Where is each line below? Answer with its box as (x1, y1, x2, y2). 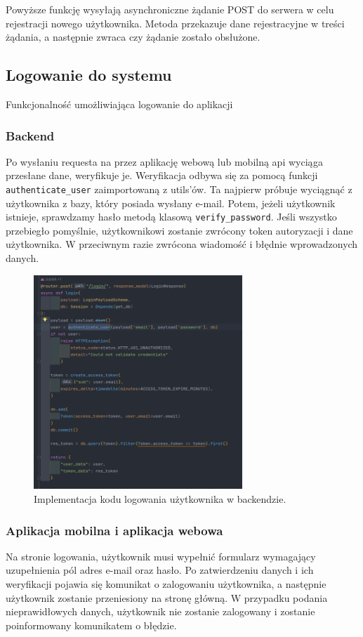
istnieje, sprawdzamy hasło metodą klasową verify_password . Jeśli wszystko (6, 209, 337, 224)
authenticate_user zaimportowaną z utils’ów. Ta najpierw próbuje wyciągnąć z (6, 181, 352, 196)
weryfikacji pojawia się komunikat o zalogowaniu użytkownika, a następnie (6, 577, 326, 591)
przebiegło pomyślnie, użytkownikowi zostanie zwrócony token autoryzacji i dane (6, 223, 353, 237)
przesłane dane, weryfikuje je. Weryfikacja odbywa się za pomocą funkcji (6, 168, 318, 183)
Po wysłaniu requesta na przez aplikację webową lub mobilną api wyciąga (6, 154, 323, 169)
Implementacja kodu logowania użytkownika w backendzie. (34, 492, 286, 506)
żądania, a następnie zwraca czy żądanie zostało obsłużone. (6, 29, 260, 44)
